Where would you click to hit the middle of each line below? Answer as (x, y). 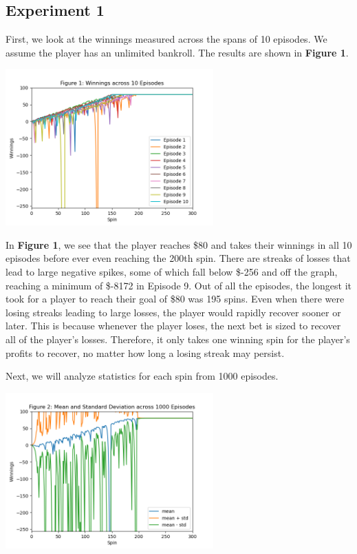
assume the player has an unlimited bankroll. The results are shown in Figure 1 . (177, 52)
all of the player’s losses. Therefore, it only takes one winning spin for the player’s (178, 339)
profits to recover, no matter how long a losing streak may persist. (145, 352)
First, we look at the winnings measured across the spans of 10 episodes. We (166, 39)
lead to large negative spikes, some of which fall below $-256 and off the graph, (172, 271)
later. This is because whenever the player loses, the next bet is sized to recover (173, 326)
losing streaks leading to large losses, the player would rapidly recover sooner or (173, 312)
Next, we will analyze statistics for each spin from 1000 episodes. (142, 376)
